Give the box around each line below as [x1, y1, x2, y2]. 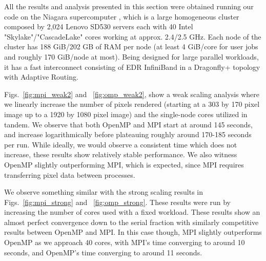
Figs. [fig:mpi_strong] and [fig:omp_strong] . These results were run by [4, 196, 231, 207]
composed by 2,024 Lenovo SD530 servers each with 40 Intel [4, 21, 193, 32]
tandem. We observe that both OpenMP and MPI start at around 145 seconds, [4, 119, 253, 129]
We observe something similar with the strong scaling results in [4, 187, 203, 197]
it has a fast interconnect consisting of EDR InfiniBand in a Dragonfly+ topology [4, 61, 260, 72]
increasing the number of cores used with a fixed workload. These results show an [4, 207, 260, 217]
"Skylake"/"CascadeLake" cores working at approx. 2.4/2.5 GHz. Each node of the [4, 31, 261, 42]
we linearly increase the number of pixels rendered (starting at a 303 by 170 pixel [4, 99, 260, 109]
